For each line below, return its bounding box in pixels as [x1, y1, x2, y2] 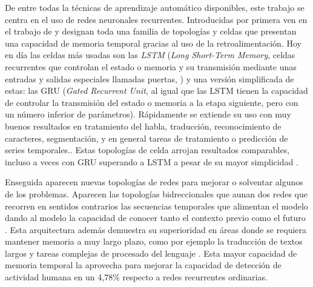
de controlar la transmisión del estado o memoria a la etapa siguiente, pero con [5, 96, 298, 108]
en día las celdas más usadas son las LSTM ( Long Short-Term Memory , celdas [5, 48, 295, 61]
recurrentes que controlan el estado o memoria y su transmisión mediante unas [5, 60, 297, 73]
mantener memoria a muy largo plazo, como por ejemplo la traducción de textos [5, 235, 303, 248]
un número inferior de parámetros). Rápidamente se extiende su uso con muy [5, 108, 291, 120]
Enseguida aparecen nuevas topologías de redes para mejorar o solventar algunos [5, 176, 303, 188]
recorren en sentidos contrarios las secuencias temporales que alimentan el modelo [5, 199, 308, 212]
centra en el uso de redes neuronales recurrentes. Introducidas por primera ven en [5, 13, 308, 25]
